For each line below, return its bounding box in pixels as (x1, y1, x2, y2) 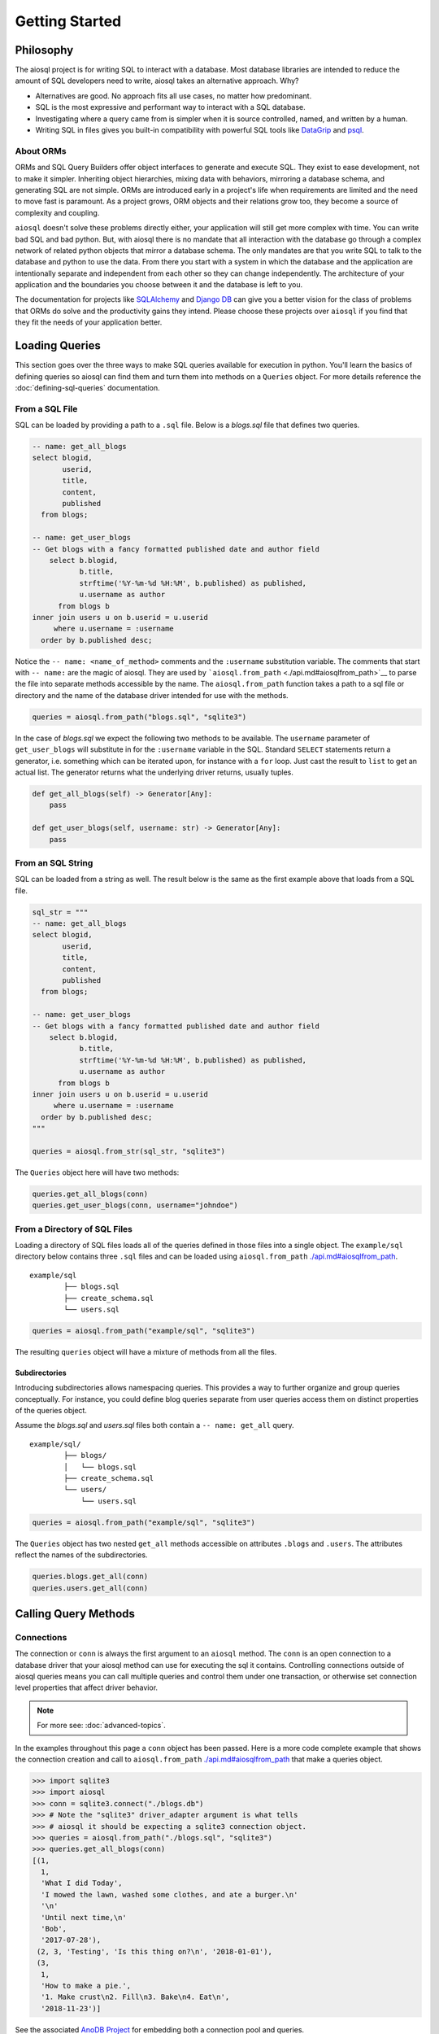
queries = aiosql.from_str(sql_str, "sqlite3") (32, 1146, 225, 1155)
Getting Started (15, 12, 122, 30)
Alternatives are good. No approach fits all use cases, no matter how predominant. (35, 90, 312, 101)
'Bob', (41, 1924, 67, 1934)
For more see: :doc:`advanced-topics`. (37, 1721, 166, 1731)
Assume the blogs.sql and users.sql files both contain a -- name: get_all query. (15, 1421, 294, 1430)
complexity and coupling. (15, 207, 100, 217)
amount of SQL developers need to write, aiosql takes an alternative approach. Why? (15, 76, 299, 85)
